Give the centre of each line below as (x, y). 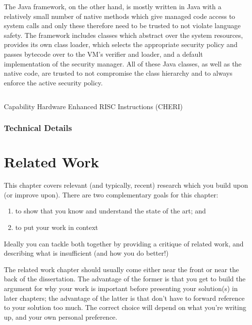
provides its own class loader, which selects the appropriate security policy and (121, 44)
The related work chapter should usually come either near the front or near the (122, 269)
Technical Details (38, 128)
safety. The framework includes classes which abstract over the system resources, (124, 35)
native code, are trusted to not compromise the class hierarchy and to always (118, 73)
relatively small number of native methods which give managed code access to (120, 16)
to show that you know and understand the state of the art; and (110, 211)
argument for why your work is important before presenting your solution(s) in (121, 288)
